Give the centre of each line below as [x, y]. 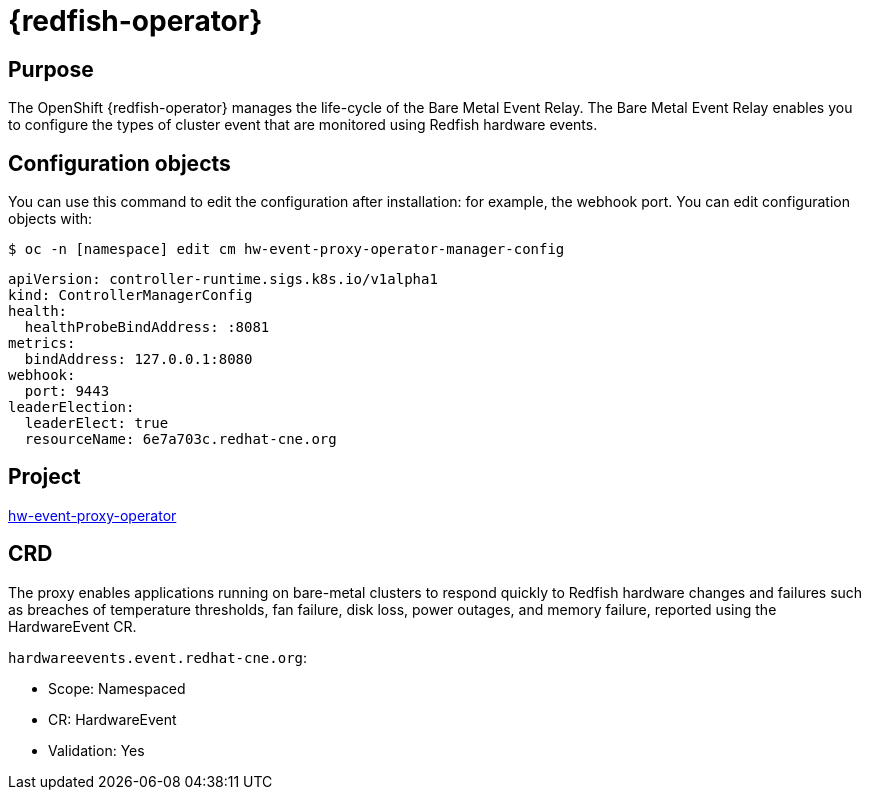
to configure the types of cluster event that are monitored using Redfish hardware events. [303, 125]
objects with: [50, 219]
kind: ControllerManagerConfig [130, 295]
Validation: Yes [96, 750]
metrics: [42, 343]
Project [44, 477]
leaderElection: [71, 407]
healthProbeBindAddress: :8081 [147, 327]
